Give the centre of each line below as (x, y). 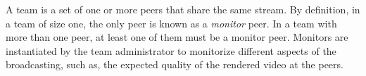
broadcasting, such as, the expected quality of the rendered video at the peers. (175, 64)
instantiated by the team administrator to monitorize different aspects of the (171, 50)
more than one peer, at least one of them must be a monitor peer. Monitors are (177, 37)
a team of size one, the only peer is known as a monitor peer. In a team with (171, 23)
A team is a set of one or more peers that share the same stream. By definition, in (183, 9)
